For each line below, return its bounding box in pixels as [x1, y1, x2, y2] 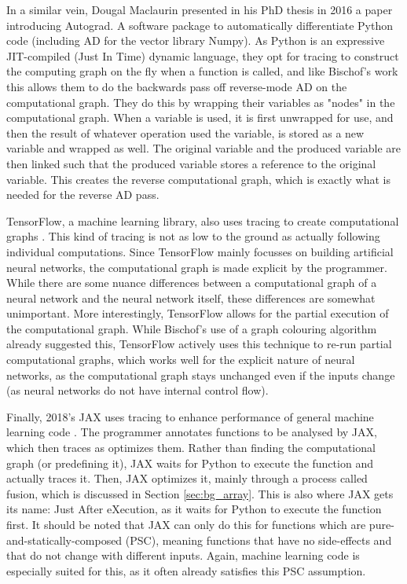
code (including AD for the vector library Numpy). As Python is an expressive [6, 32, 385, 49]
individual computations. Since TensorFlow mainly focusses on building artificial [6, 243, 394, 259]
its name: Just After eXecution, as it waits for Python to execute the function [6, 501, 382, 517]
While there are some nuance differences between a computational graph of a [6, 274, 377, 291]
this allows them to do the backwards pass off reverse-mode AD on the [6, 78, 347, 94]
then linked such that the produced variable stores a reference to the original [6, 155, 376, 171]
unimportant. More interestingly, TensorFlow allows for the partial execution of [6, 305, 389, 321]
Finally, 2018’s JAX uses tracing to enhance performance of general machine [6, 408, 374, 424]
